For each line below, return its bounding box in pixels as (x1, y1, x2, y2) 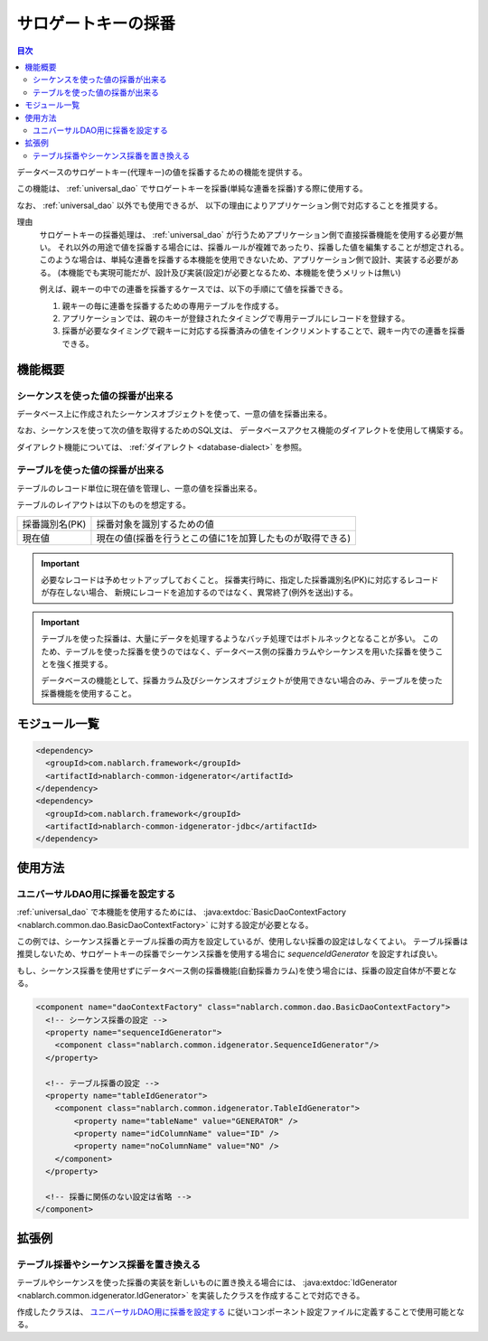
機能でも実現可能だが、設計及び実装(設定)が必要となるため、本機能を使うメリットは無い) (68, 267, 401, 277)
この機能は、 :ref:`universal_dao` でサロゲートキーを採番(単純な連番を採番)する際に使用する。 (16, 183, 368, 194)
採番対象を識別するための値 (96, 518, 214, 530)
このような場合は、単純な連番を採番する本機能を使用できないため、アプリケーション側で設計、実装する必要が (39, 254, 451, 266)
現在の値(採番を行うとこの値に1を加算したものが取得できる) (96, 531, 352, 544)
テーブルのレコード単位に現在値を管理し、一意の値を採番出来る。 (16, 483, 262, 493)
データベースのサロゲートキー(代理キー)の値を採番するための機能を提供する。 (16, 167, 307, 178)
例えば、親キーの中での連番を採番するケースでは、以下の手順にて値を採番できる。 (39, 284, 348, 295)
